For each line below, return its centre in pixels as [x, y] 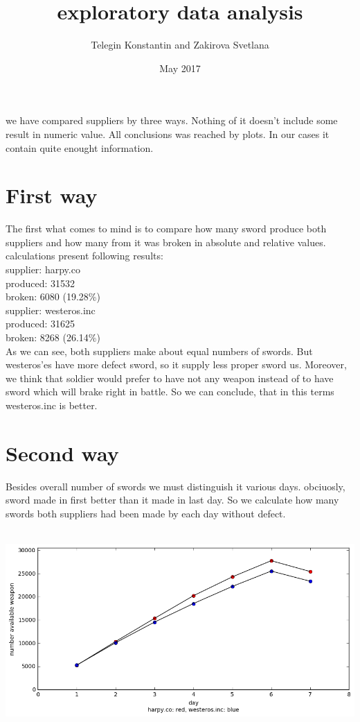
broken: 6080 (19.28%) [53, 296]
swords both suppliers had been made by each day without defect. [146, 513]
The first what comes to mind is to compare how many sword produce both [166, 229]
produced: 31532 [40, 283]
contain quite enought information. [80, 147]
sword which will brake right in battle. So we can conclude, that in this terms [170, 392]
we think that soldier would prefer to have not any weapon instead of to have [170, 378]
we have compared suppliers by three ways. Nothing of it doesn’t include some [172, 120]
